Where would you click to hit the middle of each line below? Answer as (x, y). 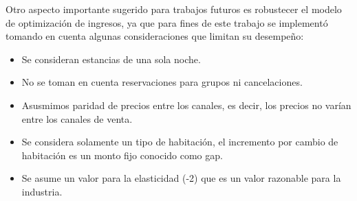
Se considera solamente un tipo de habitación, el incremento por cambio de (180, 142)
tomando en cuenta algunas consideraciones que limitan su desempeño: (155, 36)
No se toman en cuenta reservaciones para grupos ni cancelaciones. (162, 82)
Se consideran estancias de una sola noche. (111, 59)
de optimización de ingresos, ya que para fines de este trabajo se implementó (167, 22)
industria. (42, 191)
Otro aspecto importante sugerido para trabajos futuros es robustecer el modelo (174, 9)
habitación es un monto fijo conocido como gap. (122, 155)
